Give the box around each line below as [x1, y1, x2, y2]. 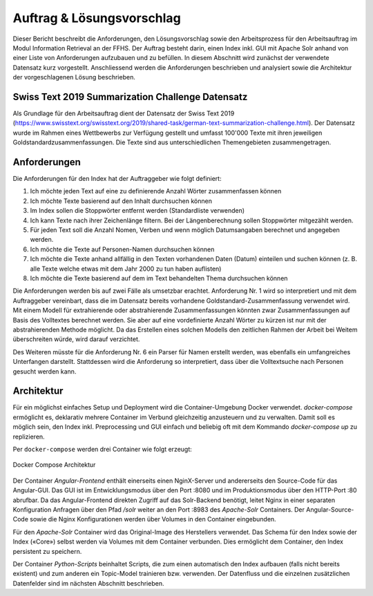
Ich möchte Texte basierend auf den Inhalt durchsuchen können [30, 197, 212, 205]
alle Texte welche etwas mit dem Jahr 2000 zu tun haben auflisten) [30, 265, 222, 273]
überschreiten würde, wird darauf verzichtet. [12, 335, 140, 343]
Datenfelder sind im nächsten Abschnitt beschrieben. [12, 579, 164, 587]
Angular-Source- [306, 505, 354, 514]
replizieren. [12, 432, 45, 441]
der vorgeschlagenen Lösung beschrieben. [12, 73, 136, 81]
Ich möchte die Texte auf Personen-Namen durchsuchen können [30, 245, 215, 253]
